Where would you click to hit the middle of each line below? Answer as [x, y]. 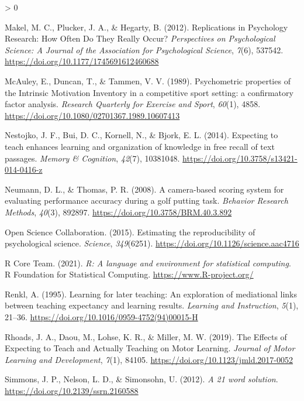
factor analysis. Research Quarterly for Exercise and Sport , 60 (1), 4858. [133, 104]
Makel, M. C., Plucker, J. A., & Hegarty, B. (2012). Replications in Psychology [146, 27]
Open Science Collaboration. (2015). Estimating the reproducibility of [130, 232]
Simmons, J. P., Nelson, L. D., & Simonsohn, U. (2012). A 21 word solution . [141, 379]
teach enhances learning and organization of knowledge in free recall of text [140, 146]
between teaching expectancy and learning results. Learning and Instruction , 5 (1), [152, 305]
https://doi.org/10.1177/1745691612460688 [82, 61]
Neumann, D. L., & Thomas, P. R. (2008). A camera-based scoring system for [144, 189]
